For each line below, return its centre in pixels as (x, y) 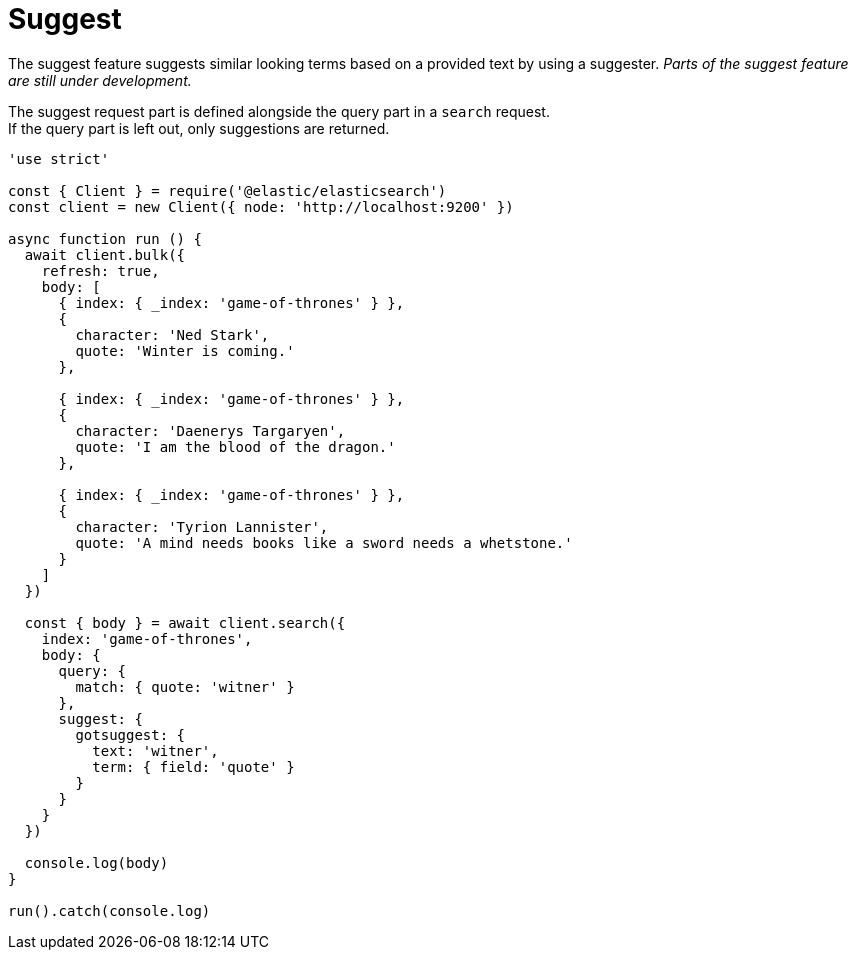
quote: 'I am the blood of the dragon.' (235, 446)
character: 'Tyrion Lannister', (202, 526)
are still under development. (100, 80)
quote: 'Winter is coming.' (185, 350)
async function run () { (105, 238)
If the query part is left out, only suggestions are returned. (199, 128)
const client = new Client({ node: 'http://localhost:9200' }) (261, 206)
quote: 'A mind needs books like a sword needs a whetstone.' (324, 542)
